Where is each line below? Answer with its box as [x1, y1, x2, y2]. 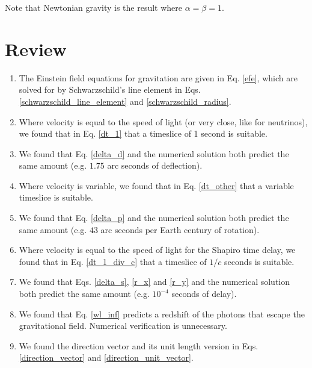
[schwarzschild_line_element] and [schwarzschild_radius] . [19, 95, 231, 107]
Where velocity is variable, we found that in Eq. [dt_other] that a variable [19, 179, 294, 192]
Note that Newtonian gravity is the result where [5, 1, 183, 13]
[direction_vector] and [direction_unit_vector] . [19, 351, 194, 364]
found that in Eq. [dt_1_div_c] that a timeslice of [19, 255, 207, 267]
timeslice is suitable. [19, 191, 93, 204]
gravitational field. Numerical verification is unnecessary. [19, 319, 227, 332]
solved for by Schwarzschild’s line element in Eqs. [19, 83, 201, 96]
